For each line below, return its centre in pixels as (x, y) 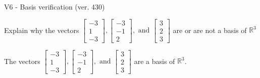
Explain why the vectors (42, 30)
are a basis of (154, 61)
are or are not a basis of (210, 30)
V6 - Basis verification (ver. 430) (55, 6)
